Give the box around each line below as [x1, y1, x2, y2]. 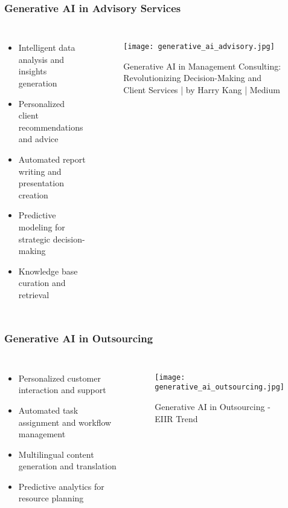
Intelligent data [18, 41, 75, 54]
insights [18, 65, 47, 77]
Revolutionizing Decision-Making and [123, 71, 262, 84]
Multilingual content [18, 448, 94, 460]
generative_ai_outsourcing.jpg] [155, 383, 284, 392]
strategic [18, 232, 51, 245]
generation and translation [18, 460, 117, 472]
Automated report [18, 152, 86, 165]
